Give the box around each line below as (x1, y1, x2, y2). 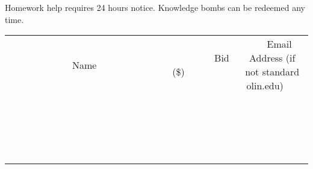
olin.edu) (246, 78, 284, 93)
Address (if (249, 51, 296, 65)
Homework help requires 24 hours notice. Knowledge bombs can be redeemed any (5, 1, 305, 13)
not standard (245, 65, 300, 79)
